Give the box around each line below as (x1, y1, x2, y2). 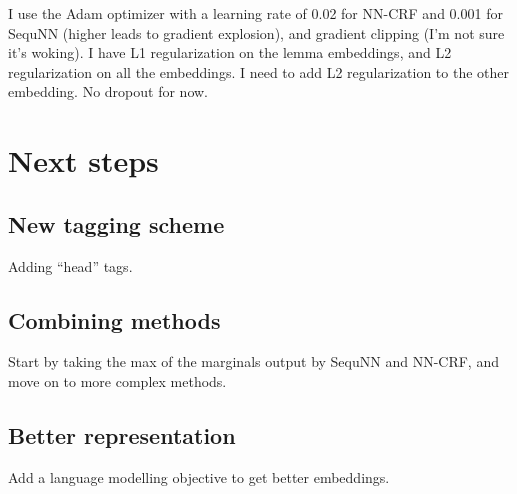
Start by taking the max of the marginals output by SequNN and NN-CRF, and (8, 351, 499, 372)
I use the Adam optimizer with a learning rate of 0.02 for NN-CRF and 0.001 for (8, 3, 503, 23)
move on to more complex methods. (8, 370, 227, 391)
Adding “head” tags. (8, 255, 133, 276)
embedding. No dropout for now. (8, 81, 209, 102)
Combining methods (8, 304, 221, 335)
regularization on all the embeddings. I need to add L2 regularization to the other (8, 61, 509, 82)
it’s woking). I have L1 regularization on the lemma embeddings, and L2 (8, 42, 452, 63)
